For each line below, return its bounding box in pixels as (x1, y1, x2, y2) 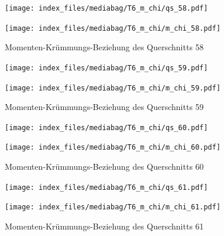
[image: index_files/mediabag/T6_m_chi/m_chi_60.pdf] (5, 143, 221, 152)
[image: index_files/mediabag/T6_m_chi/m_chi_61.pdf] (5, 203, 221, 212)
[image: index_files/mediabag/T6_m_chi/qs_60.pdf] (5, 123, 208, 132)
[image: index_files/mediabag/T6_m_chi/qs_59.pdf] (5, 63, 208, 72)
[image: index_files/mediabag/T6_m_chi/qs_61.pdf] (5, 183, 208, 192)
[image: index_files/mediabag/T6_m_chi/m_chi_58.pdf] (5, 24, 221, 33)
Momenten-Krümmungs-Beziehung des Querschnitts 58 (5, 41, 204, 53)
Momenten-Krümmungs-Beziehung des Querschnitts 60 (5, 160, 204, 173)
